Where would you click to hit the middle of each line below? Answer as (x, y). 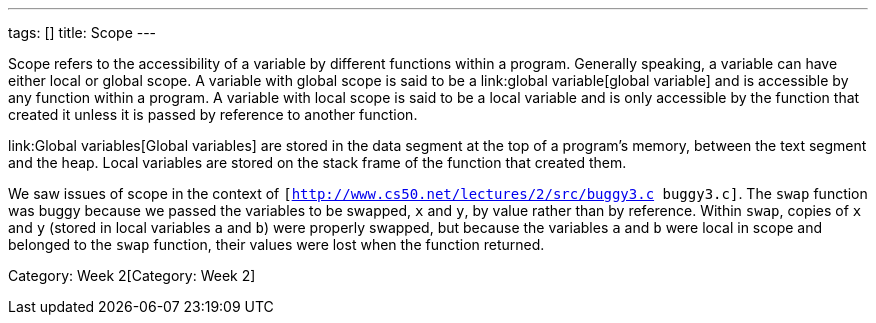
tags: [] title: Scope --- (82, 32)
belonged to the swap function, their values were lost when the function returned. (276, 244)
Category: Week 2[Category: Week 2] (132, 275)
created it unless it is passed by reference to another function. (213, 114)
